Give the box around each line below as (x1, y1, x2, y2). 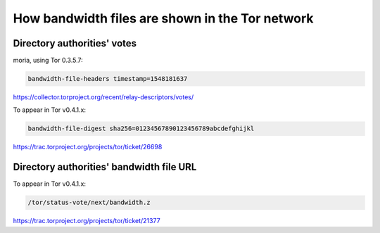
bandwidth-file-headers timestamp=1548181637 (27, 75, 188, 83)
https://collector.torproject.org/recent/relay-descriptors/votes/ (13, 93, 194, 101)
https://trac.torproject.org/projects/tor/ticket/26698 (13, 143, 163, 151)
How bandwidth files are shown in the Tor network (13, 11, 314, 26)
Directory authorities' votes (13, 37, 137, 49)
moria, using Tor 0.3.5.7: (13, 56, 84, 65)
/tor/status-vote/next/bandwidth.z (27, 199, 151, 207)
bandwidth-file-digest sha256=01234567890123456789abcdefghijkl (27, 125, 255, 133)
